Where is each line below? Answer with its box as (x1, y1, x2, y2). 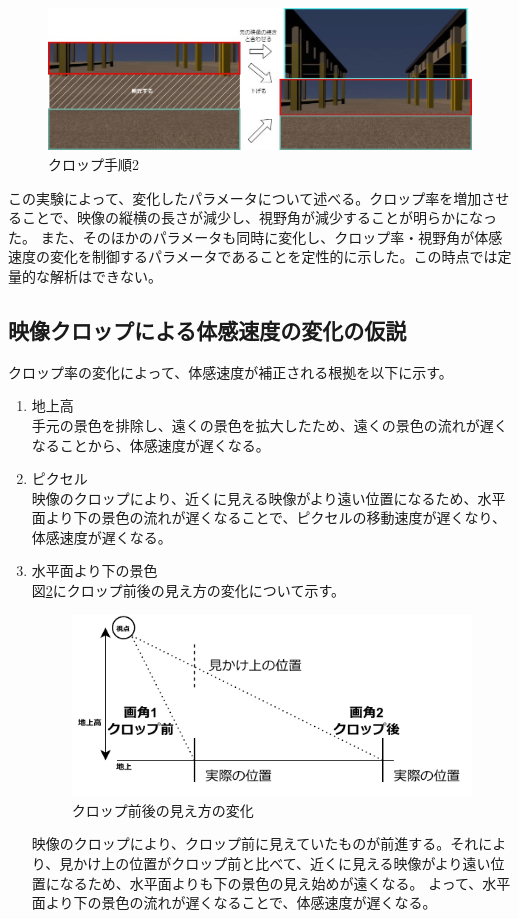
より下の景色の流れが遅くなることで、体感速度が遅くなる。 (45, 892, 437, 913)
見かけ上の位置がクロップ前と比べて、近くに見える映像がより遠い (59, 853, 491, 874)
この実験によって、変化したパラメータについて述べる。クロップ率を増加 (8, 187, 482, 208)
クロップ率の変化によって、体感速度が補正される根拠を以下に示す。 (8, 361, 453, 382)
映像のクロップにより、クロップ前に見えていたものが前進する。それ (31, 833, 479, 854)
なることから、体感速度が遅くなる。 (31, 434, 270, 455)
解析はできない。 (49, 265, 162, 286)
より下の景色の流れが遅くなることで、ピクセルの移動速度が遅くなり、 (45, 507, 506, 528)
